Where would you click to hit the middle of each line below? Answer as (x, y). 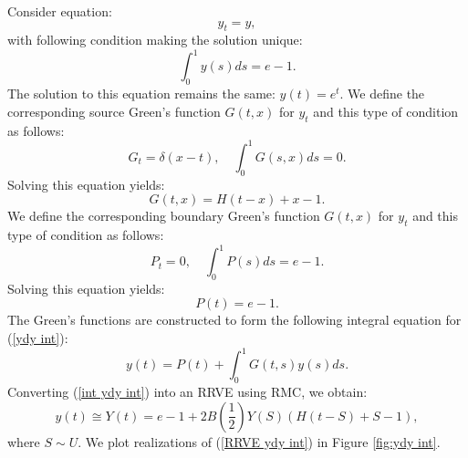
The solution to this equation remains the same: (141, 94)
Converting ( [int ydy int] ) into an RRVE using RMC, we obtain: (187, 391)
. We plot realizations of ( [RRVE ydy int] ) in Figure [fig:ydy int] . (259, 441)
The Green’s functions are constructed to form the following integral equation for (234, 320)
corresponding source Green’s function (114, 111)
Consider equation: (60, 11)
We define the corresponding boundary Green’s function (164, 216)
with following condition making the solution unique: (155, 40)
